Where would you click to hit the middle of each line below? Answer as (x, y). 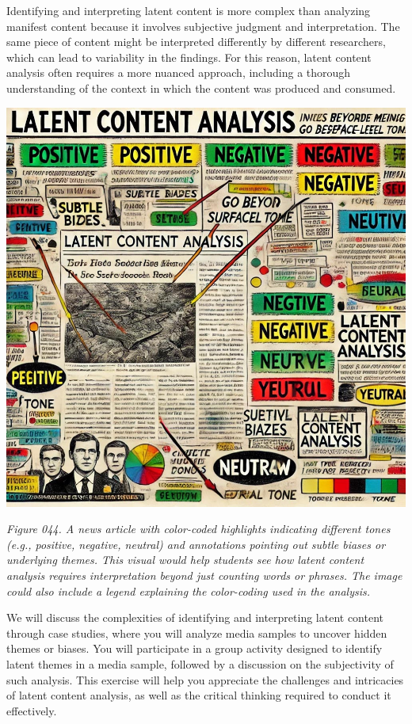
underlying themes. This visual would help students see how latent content (185, 560)
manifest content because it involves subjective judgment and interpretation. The (203, 26)
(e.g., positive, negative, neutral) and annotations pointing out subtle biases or (196, 544)
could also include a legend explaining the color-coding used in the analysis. (189, 591)
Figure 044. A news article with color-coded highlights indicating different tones (198, 529)
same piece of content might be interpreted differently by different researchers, (196, 42)
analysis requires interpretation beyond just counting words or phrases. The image (204, 575)
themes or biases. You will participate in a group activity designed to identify (195, 648)
